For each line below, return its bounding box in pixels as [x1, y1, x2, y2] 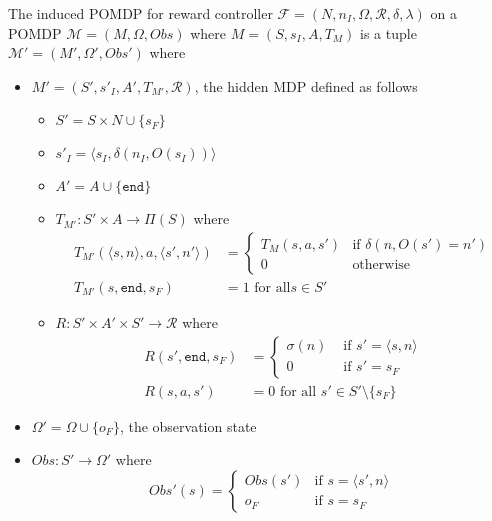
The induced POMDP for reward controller [8, 3, 273, 23]
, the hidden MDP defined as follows [194, 75, 418, 96]
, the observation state [119, 415, 257, 436]
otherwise [352, 258, 411, 272]
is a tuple [360, 22, 417, 43]
